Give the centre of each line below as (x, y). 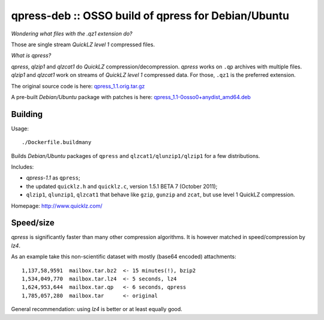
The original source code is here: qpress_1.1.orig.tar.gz (78, 86)
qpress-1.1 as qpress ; (53, 178)
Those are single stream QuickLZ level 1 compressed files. (83, 44)
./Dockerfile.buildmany (57, 142)
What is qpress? (31, 56)
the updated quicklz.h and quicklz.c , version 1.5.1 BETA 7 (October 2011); (122, 186)
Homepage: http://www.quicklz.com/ (57, 206)
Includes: (22, 167)
